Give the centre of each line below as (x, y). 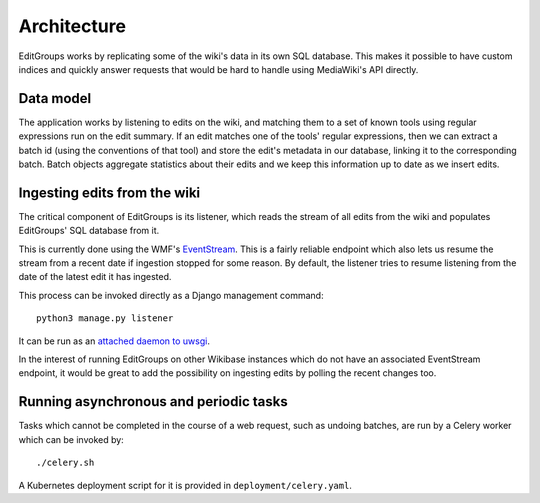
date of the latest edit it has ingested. (95, 277)
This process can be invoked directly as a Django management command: (171, 295)
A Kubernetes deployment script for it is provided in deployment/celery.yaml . (185, 485)
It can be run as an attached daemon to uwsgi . (114, 341)
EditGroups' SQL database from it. (89, 231)
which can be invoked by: (71, 439)
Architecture (72, 26)
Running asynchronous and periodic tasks (153, 401)
